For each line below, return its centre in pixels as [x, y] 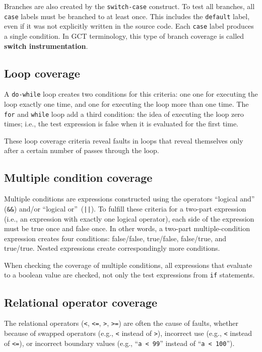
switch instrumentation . [46, 46]
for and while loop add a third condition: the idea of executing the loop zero [124, 114]
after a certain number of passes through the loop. [82, 150]
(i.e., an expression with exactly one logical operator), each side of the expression [129, 218]
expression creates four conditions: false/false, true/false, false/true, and [115, 238]
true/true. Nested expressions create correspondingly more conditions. [112, 248]
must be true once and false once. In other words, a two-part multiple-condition [127, 228]
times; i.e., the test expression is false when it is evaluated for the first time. [121, 124]
